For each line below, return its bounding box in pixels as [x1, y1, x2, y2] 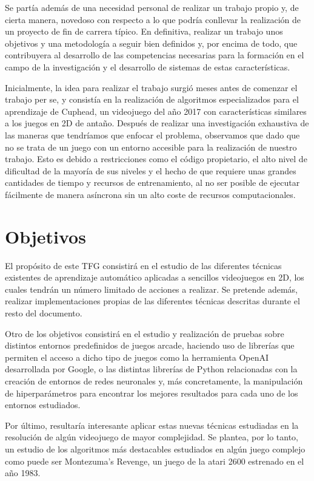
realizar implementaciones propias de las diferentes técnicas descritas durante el [5, 295, 300, 307]
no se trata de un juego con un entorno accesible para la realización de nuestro [5, 140, 297, 153]
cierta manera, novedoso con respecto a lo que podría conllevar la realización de [5, 13, 301, 26]
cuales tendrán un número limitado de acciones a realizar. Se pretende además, [5, 282, 298, 295]
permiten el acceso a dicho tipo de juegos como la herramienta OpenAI [5, 350, 269, 363]
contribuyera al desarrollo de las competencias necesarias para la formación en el [5, 49, 304, 61]
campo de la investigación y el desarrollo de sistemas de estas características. [5, 60, 290, 73]
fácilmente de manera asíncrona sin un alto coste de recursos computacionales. [5, 188, 296, 200]
